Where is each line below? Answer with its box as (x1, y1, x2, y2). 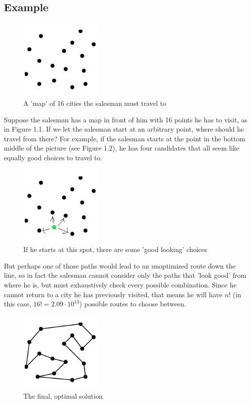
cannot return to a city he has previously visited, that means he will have (4, 289, 222, 299)
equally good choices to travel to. (4, 152, 102, 162)
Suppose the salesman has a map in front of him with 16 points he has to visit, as (4, 114, 248, 124)
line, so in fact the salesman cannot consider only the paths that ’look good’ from (4, 270, 247, 280)
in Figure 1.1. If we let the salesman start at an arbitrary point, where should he (4, 124, 244, 134)
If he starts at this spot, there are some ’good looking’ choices (23, 244, 207, 254)
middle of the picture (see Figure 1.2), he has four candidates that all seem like (4, 143, 239, 153)
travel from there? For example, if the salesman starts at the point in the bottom (4, 133, 245, 143)
